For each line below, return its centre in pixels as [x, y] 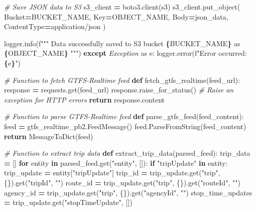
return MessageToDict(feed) [49, 136]
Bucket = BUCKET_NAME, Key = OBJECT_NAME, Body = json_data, [116, 16]
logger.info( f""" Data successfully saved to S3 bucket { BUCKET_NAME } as [122, 43]
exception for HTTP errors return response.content [84, 99]
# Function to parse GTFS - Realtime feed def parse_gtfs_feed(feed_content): [124, 116]
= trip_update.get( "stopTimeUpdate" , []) [68, 202]
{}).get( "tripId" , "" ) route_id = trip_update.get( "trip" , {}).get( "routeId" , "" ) [122, 182]
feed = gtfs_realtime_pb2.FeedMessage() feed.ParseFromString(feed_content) [125, 126]
